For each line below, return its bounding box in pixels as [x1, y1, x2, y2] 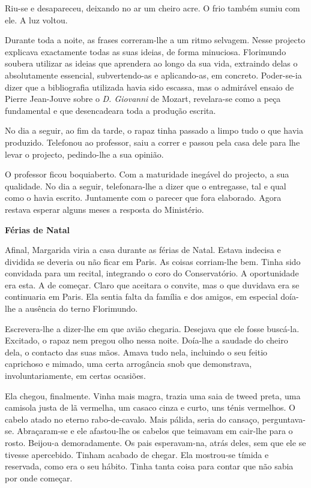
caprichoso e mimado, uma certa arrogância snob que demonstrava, [5, 357, 252, 370]
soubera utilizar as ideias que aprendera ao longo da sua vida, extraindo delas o [5, 57, 298, 70]
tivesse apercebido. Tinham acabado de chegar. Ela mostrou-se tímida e [5, 448, 269, 460]
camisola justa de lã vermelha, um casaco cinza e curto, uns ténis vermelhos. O [5, 401, 295, 414]
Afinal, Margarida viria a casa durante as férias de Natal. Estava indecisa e [5, 243, 281, 256]
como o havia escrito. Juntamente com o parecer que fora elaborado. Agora [5, 191, 282, 204]
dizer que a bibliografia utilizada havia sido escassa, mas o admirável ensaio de [5, 80, 294, 93]
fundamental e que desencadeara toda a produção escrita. [5, 104, 216, 116]
